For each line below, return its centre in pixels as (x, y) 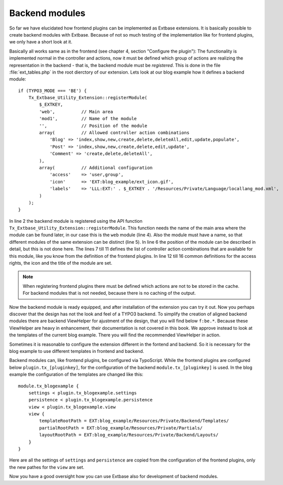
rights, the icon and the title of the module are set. (61, 263)
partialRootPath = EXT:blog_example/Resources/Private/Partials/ (121, 428)
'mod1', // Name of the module (88, 119)
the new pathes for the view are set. (47, 467)
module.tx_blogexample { (48, 386)
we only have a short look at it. (41, 42)
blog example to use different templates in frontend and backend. (77, 351)
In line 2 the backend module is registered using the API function (76, 221)
